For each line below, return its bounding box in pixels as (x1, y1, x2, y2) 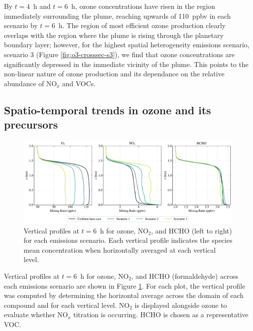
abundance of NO (4, 78, 57, 88)
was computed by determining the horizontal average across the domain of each (4, 290, 244, 300)
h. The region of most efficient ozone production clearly (58, 20, 226, 31)
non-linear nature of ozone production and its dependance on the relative (4, 68, 224, 79)
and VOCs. (62, 78, 96, 88)
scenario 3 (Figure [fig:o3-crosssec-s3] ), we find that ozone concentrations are (4, 49, 235, 59)
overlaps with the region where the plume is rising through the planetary (4, 30, 224, 40)
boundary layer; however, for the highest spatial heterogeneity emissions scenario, (4, 39, 250, 50)
